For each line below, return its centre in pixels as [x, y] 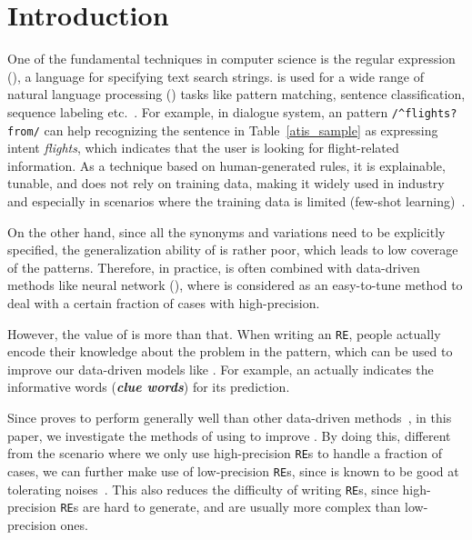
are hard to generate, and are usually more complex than [241, 507]
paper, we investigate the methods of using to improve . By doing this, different [229, 435]
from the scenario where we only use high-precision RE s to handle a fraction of [225, 453]
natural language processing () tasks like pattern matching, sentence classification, [236, 94]
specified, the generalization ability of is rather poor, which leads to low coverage [233, 250]
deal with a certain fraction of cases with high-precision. [164, 302]
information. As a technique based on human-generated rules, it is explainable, [226, 165]
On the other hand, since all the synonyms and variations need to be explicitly [226, 231]
